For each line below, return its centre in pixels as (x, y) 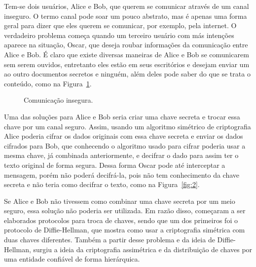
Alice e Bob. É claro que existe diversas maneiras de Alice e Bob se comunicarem (127, 54)
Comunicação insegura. (58, 100)
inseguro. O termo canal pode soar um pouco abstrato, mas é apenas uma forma (126, 16)
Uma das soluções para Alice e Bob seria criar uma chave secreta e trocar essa (122, 116)
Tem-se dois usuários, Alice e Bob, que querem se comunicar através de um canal (127, 6)
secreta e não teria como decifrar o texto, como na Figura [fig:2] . (102, 184)
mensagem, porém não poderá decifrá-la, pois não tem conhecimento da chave (122, 174)
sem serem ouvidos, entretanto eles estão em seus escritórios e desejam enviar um (127, 64)
